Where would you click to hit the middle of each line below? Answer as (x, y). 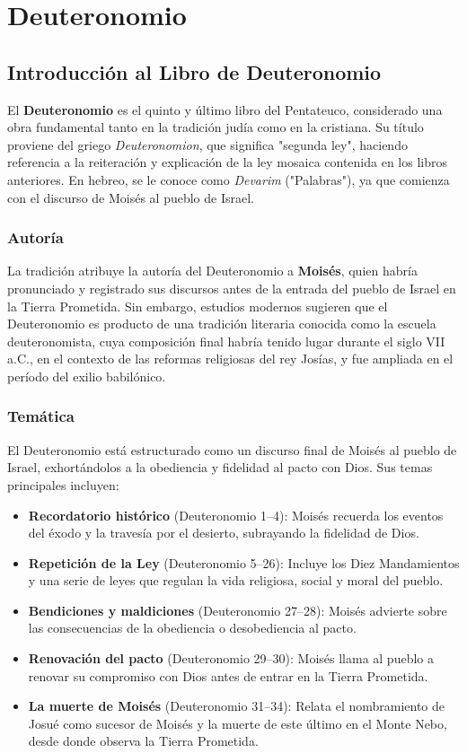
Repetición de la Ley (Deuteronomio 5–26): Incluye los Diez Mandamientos (244, 562)
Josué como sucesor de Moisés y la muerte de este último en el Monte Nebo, (238, 723)
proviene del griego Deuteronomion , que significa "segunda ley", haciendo (207, 144)
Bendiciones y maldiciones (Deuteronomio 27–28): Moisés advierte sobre (238, 610)
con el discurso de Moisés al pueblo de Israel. (131, 197)
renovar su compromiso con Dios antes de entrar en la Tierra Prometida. (228, 675)
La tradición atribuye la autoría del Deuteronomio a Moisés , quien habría (212, 271)
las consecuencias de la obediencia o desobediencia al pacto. (192, 628)
